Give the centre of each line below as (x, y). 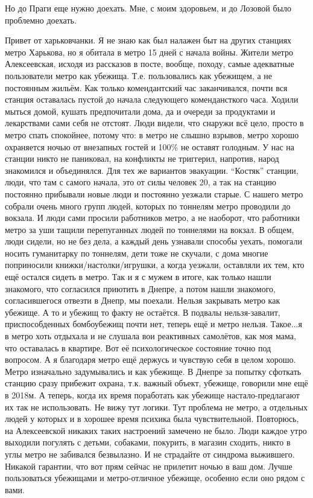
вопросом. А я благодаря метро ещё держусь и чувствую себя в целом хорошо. (150, 359)
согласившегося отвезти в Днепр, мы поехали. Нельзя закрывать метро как (143, 300)
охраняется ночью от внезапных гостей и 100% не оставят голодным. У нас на (150, 146)
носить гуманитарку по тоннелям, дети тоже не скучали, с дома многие (137, 253)
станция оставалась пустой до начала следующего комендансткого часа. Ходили (152, 99)
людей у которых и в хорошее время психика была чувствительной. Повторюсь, (152, 419)
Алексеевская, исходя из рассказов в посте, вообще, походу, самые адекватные (150, 64)
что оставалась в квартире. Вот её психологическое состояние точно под (138, 347)
